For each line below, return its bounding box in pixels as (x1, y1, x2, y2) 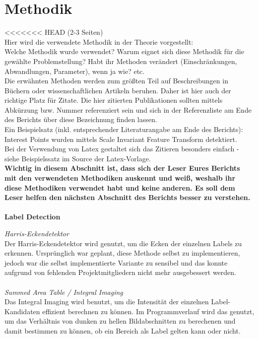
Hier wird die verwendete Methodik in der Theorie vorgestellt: (4, 36, 193, 47)
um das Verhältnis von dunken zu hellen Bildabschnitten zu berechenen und (4, 316, 236, 326)
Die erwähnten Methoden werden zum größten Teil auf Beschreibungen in (4, 75, 228, 86)
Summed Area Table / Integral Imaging (4, 286, 123, 297)
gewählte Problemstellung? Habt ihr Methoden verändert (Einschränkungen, (4, 56, 237, 66)
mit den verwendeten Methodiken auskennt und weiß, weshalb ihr (4, 173, 236, 183)
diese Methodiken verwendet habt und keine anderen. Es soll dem (4, 182, 235, 193)
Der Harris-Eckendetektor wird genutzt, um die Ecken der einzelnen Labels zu (4, 238, 242, 248)
